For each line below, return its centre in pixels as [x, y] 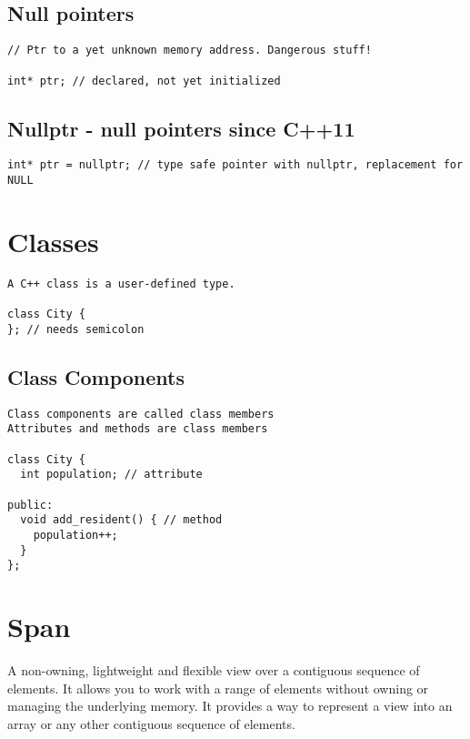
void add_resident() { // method [121, 520]
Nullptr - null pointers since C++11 [181, 128]
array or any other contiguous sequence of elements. [151, 723]
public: [30, 505]
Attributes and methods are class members [138, 429]
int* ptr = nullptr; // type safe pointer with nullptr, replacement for [235, 165]
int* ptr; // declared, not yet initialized [144, 81]
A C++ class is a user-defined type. [121, 283]
